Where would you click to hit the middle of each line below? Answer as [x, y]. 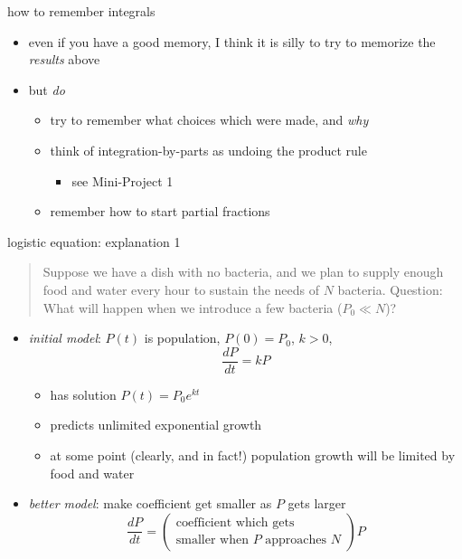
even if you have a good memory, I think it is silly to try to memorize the [232, 41]
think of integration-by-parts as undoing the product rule [208, 150]
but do [47, 89]
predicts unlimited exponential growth [156, 425]
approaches [296, 540]
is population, [182, 338]
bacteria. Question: [390, 289]
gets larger [317, 503]
